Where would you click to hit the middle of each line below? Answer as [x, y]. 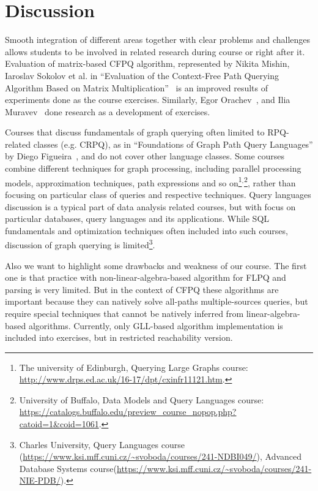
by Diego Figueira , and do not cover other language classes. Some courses [145, 156]
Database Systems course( [68, 468]
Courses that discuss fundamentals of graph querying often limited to [135, 132]
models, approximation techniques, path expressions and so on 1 [124, 181]
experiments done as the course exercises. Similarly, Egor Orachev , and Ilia [148, 100]
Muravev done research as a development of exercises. [108, 111]
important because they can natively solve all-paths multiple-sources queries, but [157, 301]
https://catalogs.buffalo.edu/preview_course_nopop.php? [128, 412]
